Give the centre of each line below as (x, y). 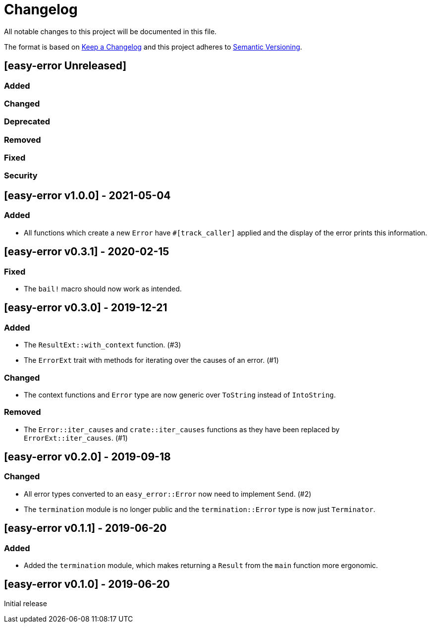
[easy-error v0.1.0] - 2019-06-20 (87, 584)
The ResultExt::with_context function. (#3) (103, 345)
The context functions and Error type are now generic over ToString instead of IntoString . (180, 395)
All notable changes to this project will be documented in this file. (110, 31)
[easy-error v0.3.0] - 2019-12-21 (86, 308)
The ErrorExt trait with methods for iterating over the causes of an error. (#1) (151, 360)
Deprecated (27, 122)
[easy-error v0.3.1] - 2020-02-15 (87, 252)
